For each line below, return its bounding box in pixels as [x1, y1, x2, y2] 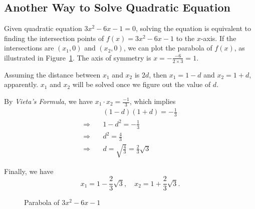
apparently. [4, 79, 39, 89]
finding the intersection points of [4, 32, 104, 43]
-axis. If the [200, 32, 236, 43]
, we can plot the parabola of [123, 42, 212, 53]
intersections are [4, 42, 54, 53]
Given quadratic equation [4, 23, 82, 33]
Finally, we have [4, 165, 54, 176]
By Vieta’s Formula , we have [4, 96, 93, 106]
